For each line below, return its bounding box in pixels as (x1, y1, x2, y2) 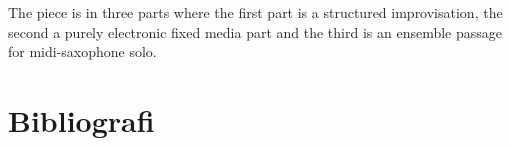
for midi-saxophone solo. (8, 41, 157, 62)
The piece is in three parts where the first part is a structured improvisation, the (8, 2, 503, 22)
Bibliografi (8, 99, 155, 140)
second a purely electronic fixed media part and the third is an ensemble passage (8, 21, 503, 42)
